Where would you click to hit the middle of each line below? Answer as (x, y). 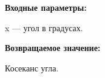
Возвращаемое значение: (53, 48)
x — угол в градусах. (44, 27)
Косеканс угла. (32, 67)
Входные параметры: (46, 7)
